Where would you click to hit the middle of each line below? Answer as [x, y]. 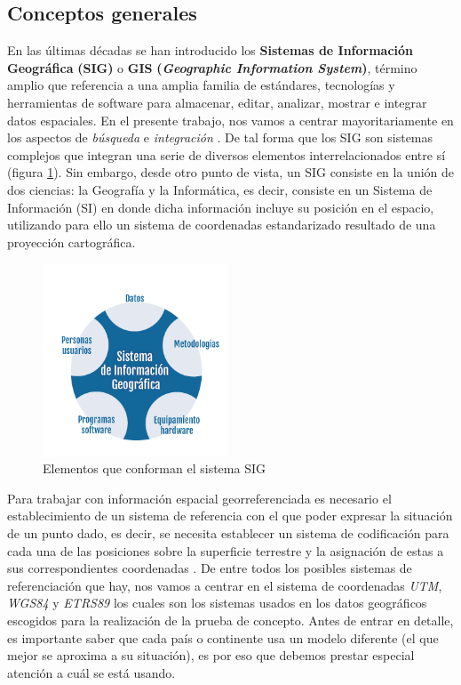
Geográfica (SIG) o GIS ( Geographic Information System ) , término [212, 67]
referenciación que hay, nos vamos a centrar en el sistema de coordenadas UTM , [225, 585]
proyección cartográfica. [72, 242]
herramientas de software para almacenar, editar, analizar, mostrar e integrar [217, 102]
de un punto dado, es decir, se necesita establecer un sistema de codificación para [228, 533]
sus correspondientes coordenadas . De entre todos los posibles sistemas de [210, 568]
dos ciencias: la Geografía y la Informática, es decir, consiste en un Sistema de [220, 189]
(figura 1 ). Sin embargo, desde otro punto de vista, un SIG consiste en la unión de [230, 172]
